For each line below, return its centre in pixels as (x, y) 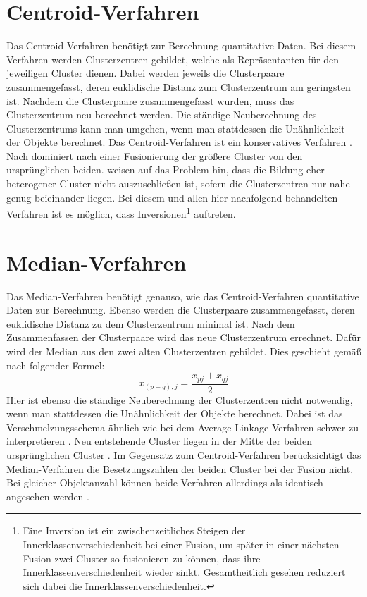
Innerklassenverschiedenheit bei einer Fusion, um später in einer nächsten (181, 544)
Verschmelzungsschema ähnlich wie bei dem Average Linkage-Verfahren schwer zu (182, 427)
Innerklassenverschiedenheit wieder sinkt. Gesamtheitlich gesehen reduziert (184, 572)
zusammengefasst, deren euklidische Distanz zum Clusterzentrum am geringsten (179, 86)
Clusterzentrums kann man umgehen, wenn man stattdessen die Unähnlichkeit (176, 128)
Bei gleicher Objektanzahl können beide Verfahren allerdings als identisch (165, 482)
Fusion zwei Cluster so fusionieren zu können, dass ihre (142, 558)
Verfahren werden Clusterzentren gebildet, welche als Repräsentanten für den (173, 59)
